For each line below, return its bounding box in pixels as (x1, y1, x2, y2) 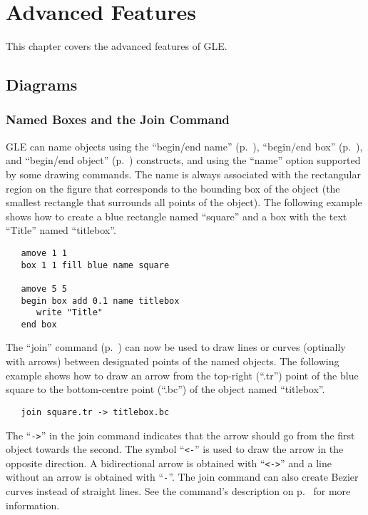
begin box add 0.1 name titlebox (21, 295, 180, 306)
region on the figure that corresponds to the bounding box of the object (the (6, 180, 340, 195)
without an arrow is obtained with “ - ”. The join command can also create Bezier (6, 469, 359, 484)
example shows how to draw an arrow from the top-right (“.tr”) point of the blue (6, 367, 359, 382)
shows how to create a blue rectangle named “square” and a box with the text (6, 208, 347, 223)
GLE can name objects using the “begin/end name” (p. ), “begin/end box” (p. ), (6, 138, 363, 153)
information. (6, 497, 60, 512)
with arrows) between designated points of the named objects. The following (6, 354, 339, 369)
